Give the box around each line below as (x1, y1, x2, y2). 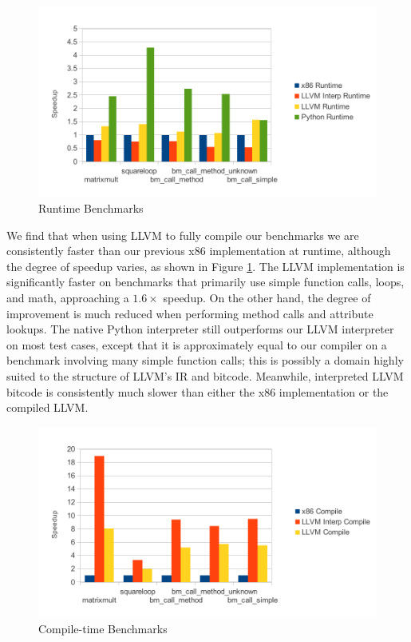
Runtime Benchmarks (38, 200, 144, 217)
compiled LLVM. (6, 399, 89, 416)
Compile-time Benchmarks (38, 620, 168, 636)
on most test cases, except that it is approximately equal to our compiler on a (6, 336, 387, 353)
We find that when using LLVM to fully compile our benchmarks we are (6, 226, 359, 243)
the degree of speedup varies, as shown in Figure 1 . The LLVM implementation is (6, 257, 405, 274)
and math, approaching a (6, 289, 129, 305)
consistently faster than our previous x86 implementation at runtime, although (6, 242, 391, 259)
